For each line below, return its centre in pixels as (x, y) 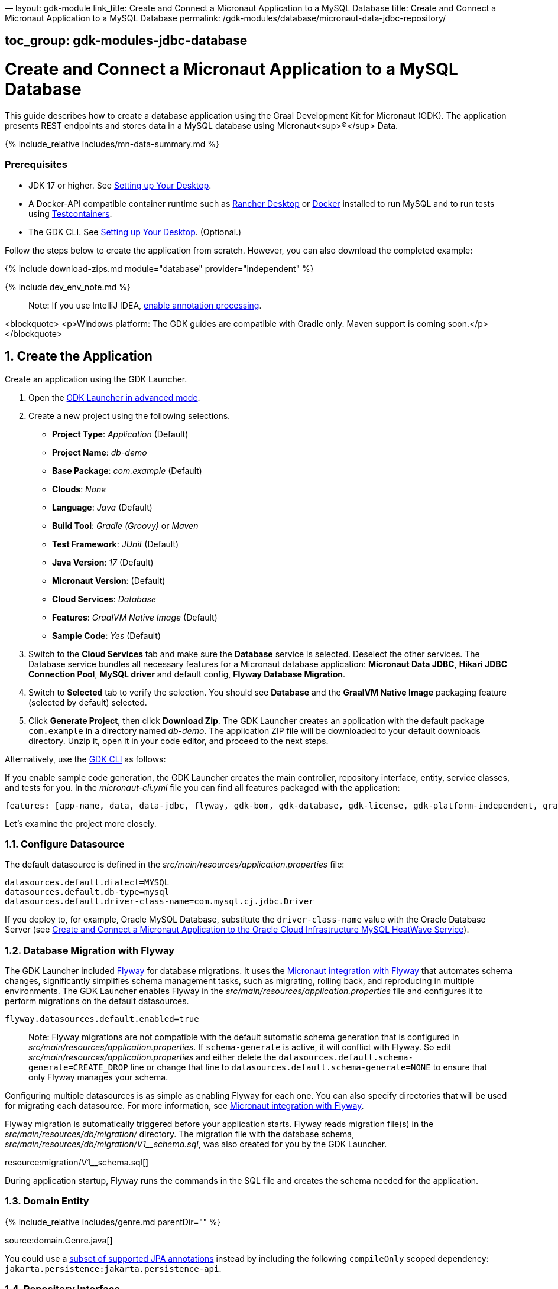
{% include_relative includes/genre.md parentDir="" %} (113, 1222)
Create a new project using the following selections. (129, 415)
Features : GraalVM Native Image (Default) (135, 617)
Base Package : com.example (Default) (127, 470)
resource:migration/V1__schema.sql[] (77, 1163)
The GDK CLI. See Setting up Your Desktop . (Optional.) (135, 232)
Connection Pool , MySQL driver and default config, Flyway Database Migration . (187, 674)
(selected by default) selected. (88, 702)
